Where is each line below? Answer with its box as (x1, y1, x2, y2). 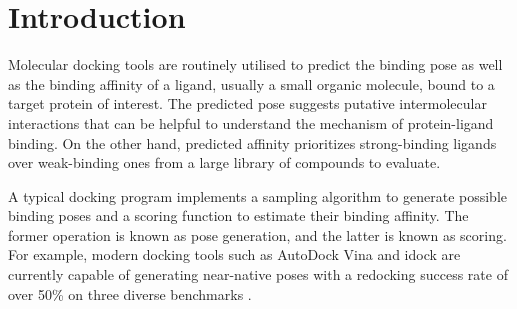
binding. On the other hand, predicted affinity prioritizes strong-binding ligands (8, 132, 497, 153)
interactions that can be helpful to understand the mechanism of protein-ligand (8, 112, 494, 133)
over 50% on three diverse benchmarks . (8, 283, 252, 304)
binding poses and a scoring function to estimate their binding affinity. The (8, 205, 469, 226)
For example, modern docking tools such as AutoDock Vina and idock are (8, 244, 461, 265)
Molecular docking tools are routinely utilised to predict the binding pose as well (8, 54, 503, 75)
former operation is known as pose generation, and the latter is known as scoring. (8, 224, 507, 245)
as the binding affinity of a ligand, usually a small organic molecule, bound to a (8, 73, 495, 94)
